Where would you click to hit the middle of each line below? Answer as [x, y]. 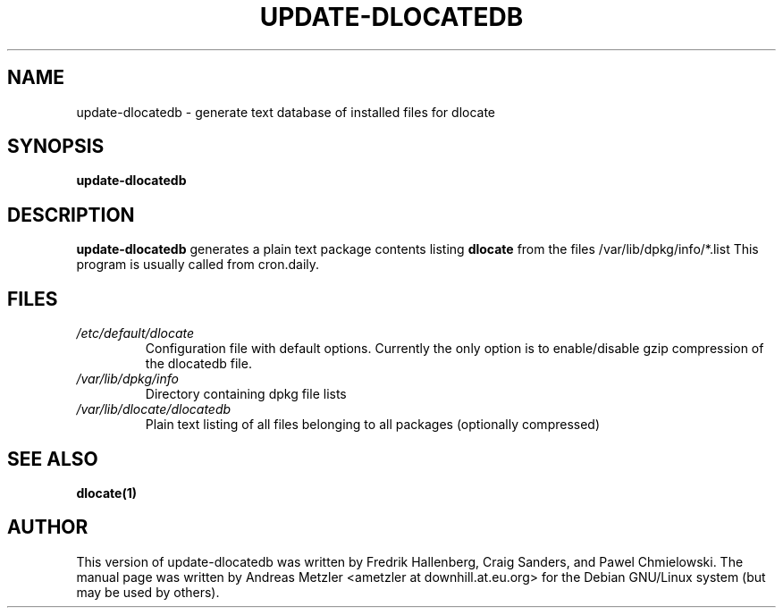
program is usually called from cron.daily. [198, 265]
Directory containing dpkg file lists [246, 394]
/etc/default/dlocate [135, 333]
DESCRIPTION [71, 215]
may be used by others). [148, 592]
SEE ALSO [53, 459]
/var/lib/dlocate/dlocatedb [154, 409]
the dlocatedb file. [198, 364]
